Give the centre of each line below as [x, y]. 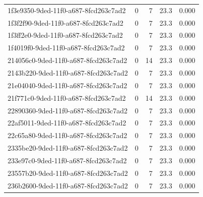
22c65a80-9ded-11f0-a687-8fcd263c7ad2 [67, 135]
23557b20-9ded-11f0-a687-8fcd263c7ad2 [68, 173]
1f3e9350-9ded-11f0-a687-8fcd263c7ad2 [67, 10]
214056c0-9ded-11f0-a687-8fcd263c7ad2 [67, 60]
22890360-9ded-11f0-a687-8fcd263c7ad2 [67, 110]
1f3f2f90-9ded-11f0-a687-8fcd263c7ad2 [65, 22]
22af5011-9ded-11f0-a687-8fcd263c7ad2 [67, 123]
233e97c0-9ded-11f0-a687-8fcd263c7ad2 [67, 160]
